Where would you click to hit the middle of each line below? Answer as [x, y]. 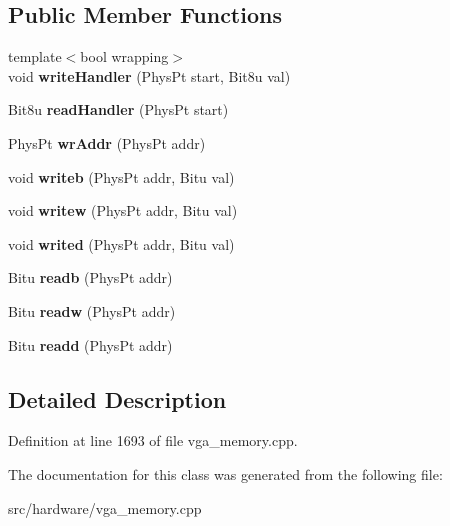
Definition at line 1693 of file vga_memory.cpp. [153, 440]
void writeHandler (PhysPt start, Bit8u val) [149, 75]
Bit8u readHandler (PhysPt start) [118, 109]
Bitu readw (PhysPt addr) [92, 310]
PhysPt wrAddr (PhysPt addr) [107, 142]
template [35, 56]
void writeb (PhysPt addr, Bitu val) [121, 176]
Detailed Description [117, 398]
